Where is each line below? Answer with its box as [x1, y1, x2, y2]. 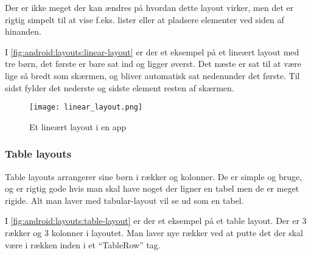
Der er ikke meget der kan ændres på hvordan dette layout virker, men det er [5, 1, 294, 13]
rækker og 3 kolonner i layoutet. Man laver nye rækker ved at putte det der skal [5, 226, 303, 239]
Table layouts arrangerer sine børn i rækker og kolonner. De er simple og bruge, [5, 170, 302, 183]
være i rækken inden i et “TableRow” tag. [5, 238, 161, 251]
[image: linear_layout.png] [29, 103, 143, 112]
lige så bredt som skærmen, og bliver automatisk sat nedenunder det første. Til [5, 69, 300, 82]
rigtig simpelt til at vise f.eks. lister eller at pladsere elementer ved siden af [5, 13, 284, 26]
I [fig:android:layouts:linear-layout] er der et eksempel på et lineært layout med [5, 45, 299, 58]
